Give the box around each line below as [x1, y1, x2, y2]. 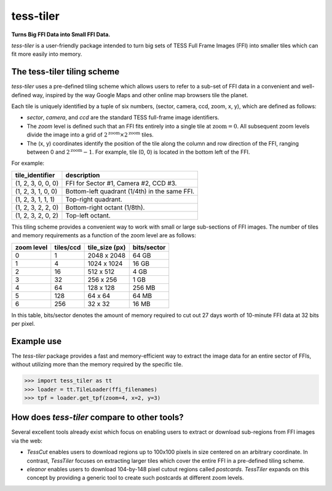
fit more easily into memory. [11, 50, 82, 58]
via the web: [11, 437, 42, 444]
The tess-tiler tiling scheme [11, 66, 120, 77]
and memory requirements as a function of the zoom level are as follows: [11, 232, 196, 239]
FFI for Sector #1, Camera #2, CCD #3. [65, 179, 177, 187]
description [65, 171, 100, 179]
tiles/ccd [54, 243, 81, 251]
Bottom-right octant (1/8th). [65, 203, 145, 211]
